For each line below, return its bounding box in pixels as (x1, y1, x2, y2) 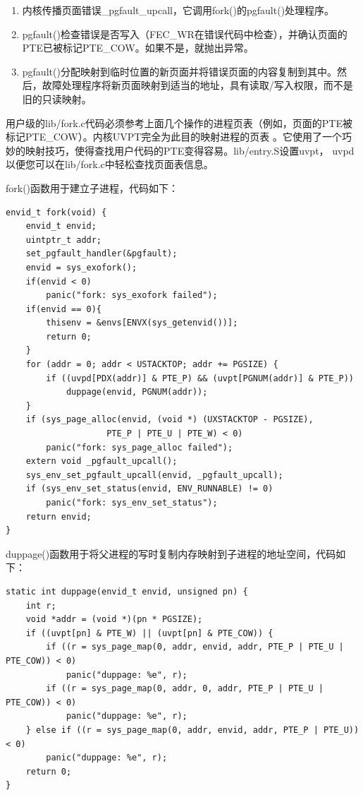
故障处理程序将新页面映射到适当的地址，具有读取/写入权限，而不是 (42, 78, 353, 92)
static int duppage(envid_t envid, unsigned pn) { (6, 586, 248, 597)
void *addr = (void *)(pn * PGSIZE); (25, 614, 203, 625)
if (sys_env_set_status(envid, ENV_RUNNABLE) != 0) (25, 484, 273, 494)
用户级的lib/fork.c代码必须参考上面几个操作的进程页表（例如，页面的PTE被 (6, 115, 353, 130)
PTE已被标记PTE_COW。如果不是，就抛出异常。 (22, 40, 254, 55)
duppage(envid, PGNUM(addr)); (66, 387, 208, 397)
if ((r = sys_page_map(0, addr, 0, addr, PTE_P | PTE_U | (46, 683, 324, 694)
